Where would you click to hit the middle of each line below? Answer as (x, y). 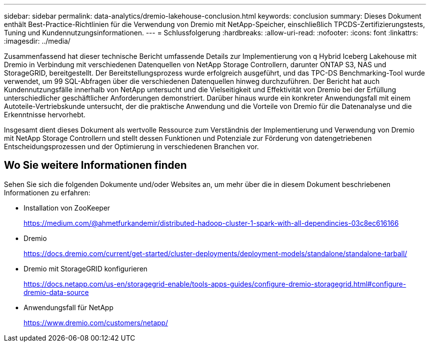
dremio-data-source (56, 292)
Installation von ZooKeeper (67, 208)
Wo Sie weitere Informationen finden (95, 165)
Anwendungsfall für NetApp (68, 307)
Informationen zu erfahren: (47, 192)
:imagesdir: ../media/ (37, 41)
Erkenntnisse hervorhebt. (45, 115)
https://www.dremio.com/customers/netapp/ (96, 322)
